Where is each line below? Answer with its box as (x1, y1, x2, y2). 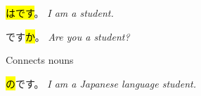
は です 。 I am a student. (6, 6, 114, 20)
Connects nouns (6, 53, 74, 67)
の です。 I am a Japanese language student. (6, 76, 196, 90)
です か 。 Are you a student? (6, 29, 130, 43)
